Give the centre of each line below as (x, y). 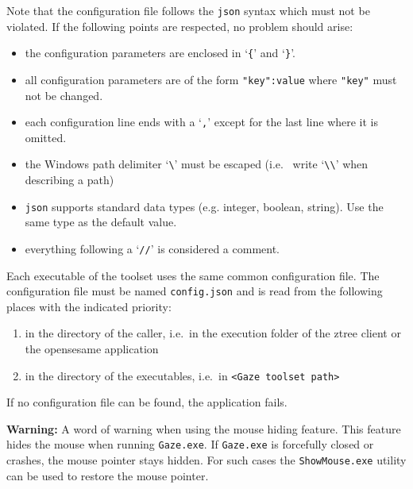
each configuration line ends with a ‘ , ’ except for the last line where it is (202, 122)
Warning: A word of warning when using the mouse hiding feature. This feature (204, 428)
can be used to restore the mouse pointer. (108, 475)
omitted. (46, 137)
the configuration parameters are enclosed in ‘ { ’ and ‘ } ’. (160, 53)
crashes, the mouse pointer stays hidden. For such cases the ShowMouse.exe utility (206, 460)
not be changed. (64, 95)
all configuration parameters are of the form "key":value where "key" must (211, 79)
